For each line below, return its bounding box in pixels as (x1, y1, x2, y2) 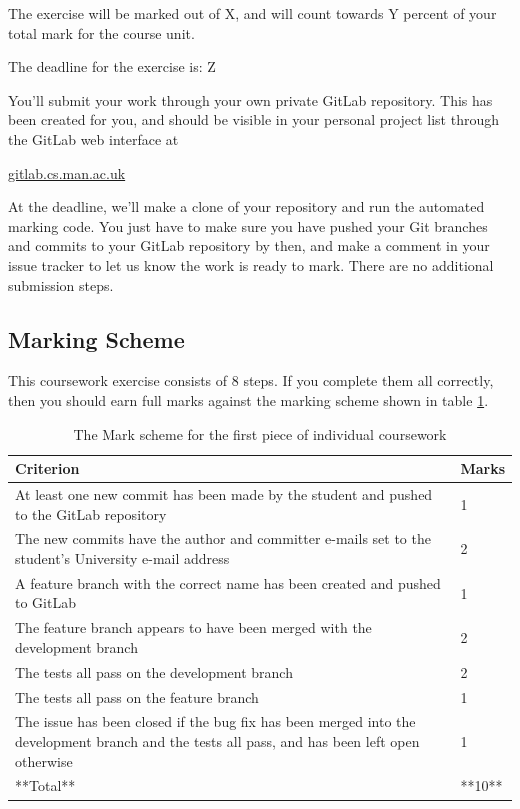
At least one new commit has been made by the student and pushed (15, 483, 433, 504)
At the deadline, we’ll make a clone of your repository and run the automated (8, 196, 485, 217)
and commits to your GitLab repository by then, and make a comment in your (8, 235, 490, 256)
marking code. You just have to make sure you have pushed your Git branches (8, 215, 488, 236)
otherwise (15, 750, 73, 771)
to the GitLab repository (15, 503, 167, 524)
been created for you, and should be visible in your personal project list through (8, 109, 499, 130)
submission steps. (8, 274, 114, 295)
